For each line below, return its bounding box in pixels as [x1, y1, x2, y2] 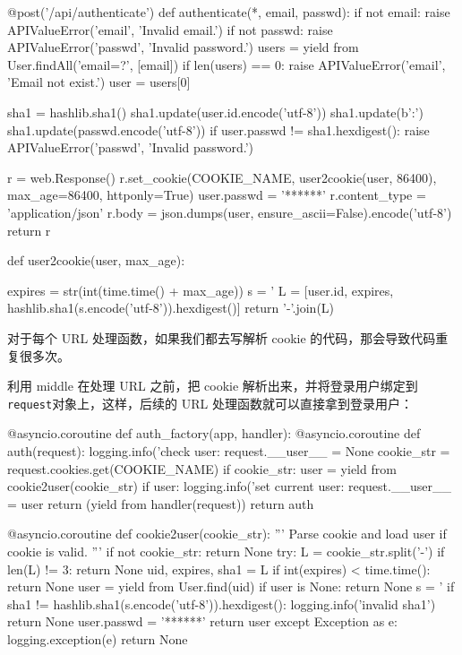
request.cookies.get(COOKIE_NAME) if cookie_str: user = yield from [7, 459, 397, 478]
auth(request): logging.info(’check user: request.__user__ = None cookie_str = [7, 441, 450, 460]
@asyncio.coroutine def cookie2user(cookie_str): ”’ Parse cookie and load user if [7, 524, 447, 543]
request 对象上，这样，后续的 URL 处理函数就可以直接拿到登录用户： [7, 393, 414, 412]
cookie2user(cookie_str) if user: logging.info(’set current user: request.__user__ [7, 477, 451, 496]
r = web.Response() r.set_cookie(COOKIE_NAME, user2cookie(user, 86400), [7, 168, 437, 186]
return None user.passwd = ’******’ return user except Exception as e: [7, 612, 398, 631]
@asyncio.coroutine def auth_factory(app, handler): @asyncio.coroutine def [7, 424, 421, 443]
